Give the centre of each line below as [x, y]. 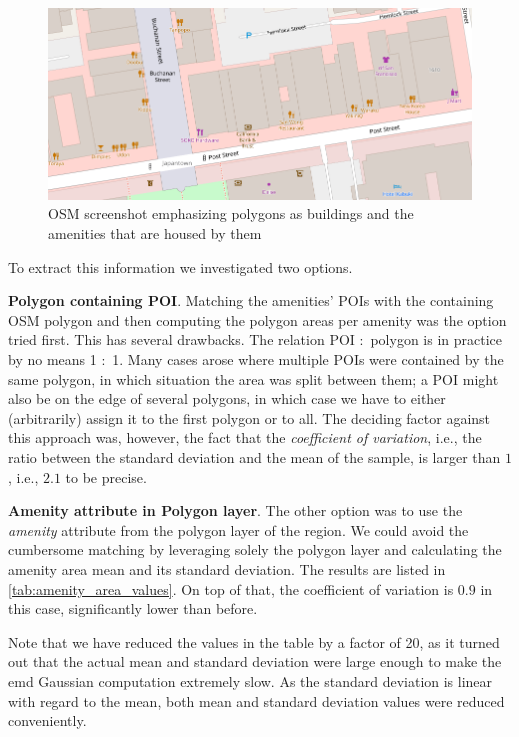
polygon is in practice [436, 339]
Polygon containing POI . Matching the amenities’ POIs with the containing [251, 300]
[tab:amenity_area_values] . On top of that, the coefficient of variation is [231, 588]
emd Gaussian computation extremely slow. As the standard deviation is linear [250, 680]
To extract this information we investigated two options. [180, 266]
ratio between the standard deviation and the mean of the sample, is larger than [254, 456]
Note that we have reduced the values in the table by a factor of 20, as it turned [254, 641]
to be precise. [106, 476]
